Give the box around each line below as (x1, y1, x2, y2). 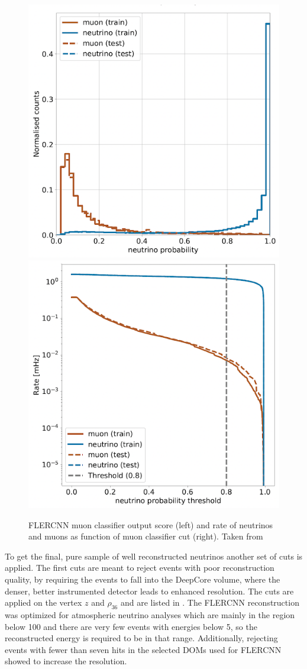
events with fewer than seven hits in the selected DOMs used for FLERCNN (5, 643, 282, 655)
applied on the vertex (5, 596, 82, 609)
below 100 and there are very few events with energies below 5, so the (5, 620, 257, 632)
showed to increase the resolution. (5, 655, 127, 667)
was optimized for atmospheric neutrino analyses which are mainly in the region (5, 608, 295, 620)
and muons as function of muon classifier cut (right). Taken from (28, 530, 263, 542)
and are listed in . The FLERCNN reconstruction (120, 596, 299, 609)
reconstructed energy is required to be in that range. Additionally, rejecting (5, 632, 278, 644)
